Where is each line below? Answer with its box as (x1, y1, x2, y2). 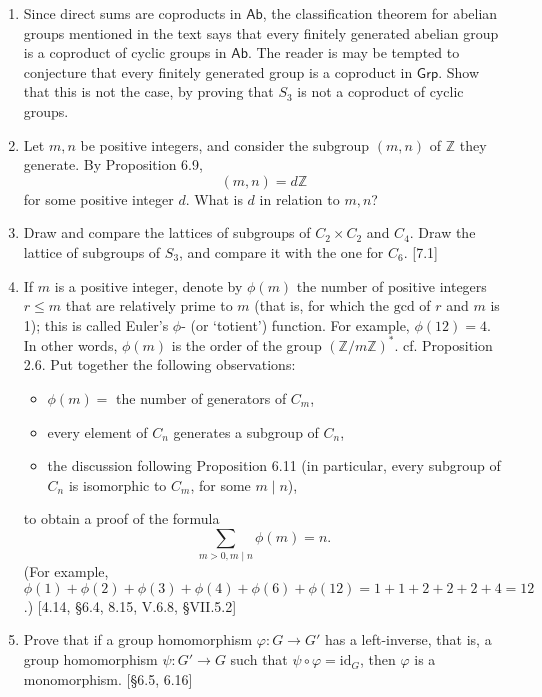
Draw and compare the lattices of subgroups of (23, 222, 311, 243)
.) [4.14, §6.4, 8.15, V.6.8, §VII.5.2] (23, 595, 237, 616)
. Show (438, 61, 480, 82)
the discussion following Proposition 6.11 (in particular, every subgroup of (47, 455, 501, 476)
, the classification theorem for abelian (262, 3, 498, 23)
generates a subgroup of (173, 421, 319, 442)
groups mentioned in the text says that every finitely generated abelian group (23, 22, 499, 43)
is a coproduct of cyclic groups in (23, 42, 227, 63)
